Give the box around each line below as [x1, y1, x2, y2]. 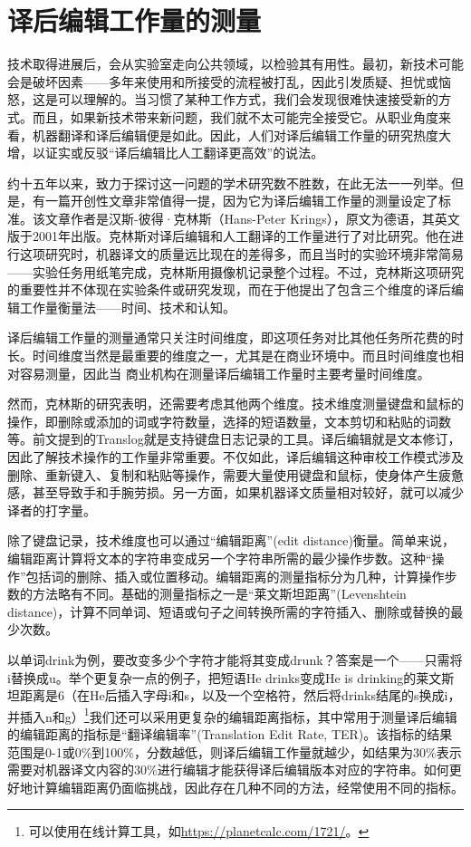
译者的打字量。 [7, 500, 96, 519]
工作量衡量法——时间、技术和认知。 [19, 297, 235, 316]
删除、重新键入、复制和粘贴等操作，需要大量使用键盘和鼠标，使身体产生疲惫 [7, 465, 464, 484]
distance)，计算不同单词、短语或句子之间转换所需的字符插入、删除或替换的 [7, 602, 451, 621]
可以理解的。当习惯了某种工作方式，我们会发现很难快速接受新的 [57, 90, 438, 109]
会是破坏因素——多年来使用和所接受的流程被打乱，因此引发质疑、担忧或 [7, 72, 438, 91]
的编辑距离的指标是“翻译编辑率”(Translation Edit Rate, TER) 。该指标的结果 [7, 724, 453, 743]
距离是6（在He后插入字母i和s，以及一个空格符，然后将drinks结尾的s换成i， [19, 686, 461, 705]
